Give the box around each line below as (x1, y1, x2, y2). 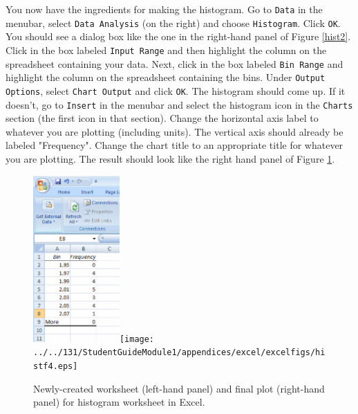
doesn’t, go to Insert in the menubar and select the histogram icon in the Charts (6, 97, 353, 111)
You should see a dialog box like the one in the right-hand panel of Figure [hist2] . (6, 29, 351, 44)
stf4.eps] (33, 361, 78, 371)
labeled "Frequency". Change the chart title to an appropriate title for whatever (6, 138, 343, 152)
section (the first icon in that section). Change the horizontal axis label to (6, 111, 319, 125)
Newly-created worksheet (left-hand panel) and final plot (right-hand (33, 381, 325, 395)
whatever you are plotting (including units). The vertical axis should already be (6, 124, 343, 138)
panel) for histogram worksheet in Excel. (33, 395, 205, 409)
